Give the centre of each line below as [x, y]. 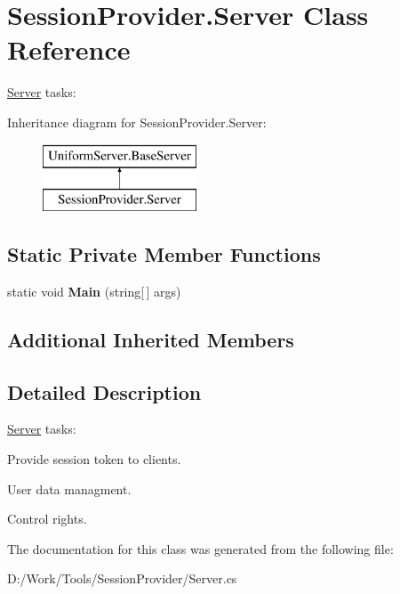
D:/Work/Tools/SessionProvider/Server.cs [122, 578]
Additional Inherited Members [151, 339]
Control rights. [47, 519]
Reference [69, 49]
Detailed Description [104, 391]
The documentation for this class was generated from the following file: [200, 548]
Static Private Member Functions [164, 254]
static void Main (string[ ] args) [94, 291]
